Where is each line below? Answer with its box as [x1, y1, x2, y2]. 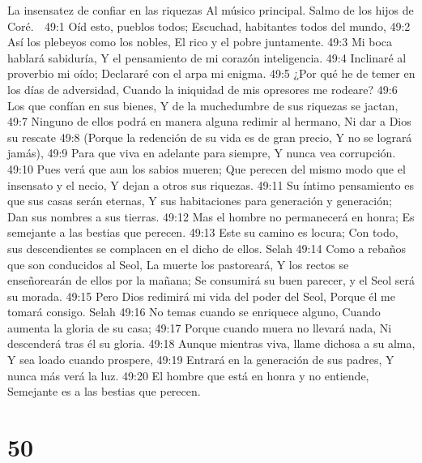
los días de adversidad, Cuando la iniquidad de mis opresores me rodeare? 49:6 [7, 80, 398, 97]
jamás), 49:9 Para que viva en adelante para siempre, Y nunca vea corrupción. [7, 144, 396, 161]
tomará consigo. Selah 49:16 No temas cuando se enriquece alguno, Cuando [7, 303, 381, 320]
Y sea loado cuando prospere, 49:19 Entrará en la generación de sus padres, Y [7, 351, 394, 368]
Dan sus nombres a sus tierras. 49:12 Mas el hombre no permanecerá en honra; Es [7, 208, 415, 225]
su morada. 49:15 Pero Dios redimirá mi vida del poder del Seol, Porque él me [7, 287, 395, 304]
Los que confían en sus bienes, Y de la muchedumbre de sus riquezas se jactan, [7, 96, 399, 114]
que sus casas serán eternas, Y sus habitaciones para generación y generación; [7, 192, 392, 209]
